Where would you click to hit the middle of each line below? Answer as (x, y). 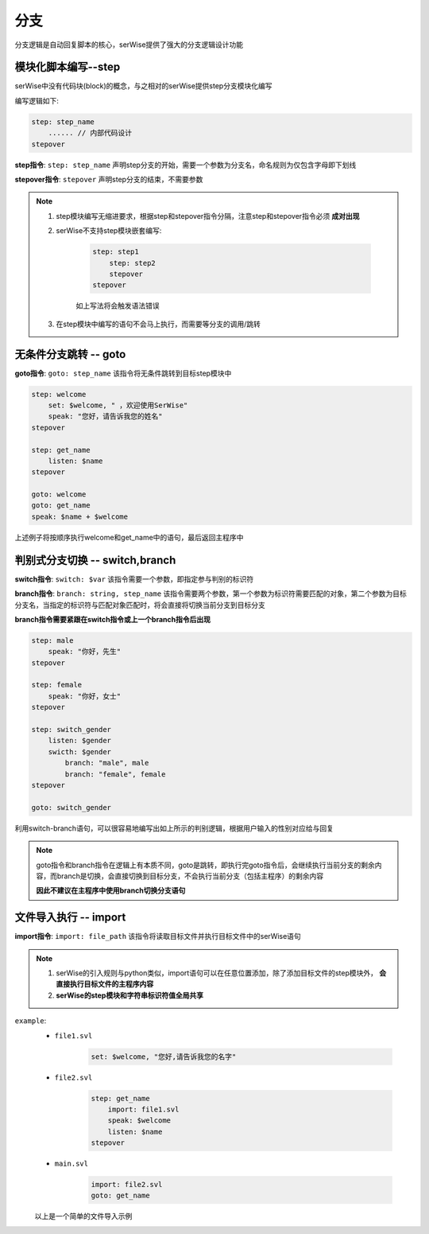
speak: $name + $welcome (80, 516)
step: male (52, 640)
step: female (57, 685)
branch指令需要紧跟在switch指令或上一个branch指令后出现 (112, 619)
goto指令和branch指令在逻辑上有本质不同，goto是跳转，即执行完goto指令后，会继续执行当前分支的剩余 (205, 865)
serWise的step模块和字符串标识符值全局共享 (130, 995)
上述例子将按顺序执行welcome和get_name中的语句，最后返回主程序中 (129, 537)
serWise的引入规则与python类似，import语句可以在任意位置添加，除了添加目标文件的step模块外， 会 (221, 973)
